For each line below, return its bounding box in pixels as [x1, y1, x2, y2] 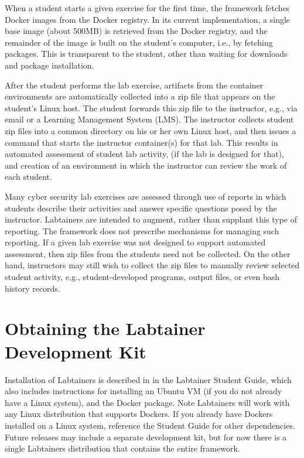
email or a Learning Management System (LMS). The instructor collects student [5, 113, 294, 125]
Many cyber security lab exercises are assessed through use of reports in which [5, 190, 286, 202]
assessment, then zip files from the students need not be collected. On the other [5, 247, 291, 259]
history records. [5, 282, 60, 294]
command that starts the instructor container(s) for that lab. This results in [5, 136, 278, 148]
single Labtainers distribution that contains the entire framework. [5, 442, 240, 454]
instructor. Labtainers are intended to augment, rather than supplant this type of [5, 213, 297, 225]
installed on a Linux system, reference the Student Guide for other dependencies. [5, 419, 295, 431]
